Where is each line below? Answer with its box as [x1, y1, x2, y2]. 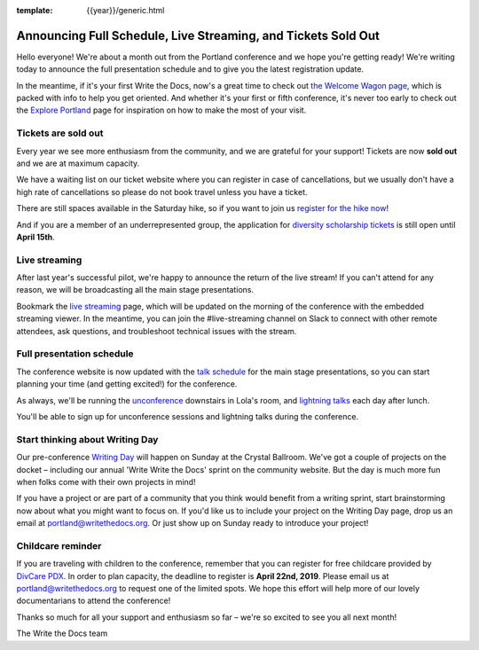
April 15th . [16, 231, 55, 242]
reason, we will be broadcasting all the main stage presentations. [16, 285, 255, 295]
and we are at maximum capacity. [16, 158, 140, 168]
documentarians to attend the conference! [16, 595, 171, 607]
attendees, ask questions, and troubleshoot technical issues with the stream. [16, 325, 297, 336]
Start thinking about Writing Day [16, 433, 159, 445]
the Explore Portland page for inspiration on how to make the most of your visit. [16, 105, 307, 115]
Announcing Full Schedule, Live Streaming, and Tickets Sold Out [16, 27, 381, 43]
